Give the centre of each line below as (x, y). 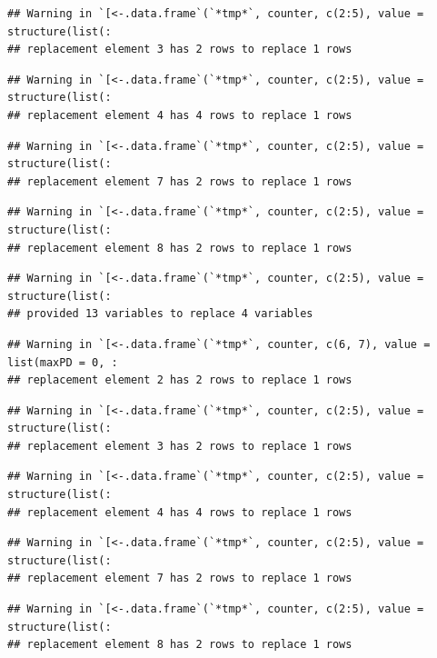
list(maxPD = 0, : (63, 362)
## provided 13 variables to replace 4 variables (160, 314)
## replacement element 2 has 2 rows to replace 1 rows (180, 380)
